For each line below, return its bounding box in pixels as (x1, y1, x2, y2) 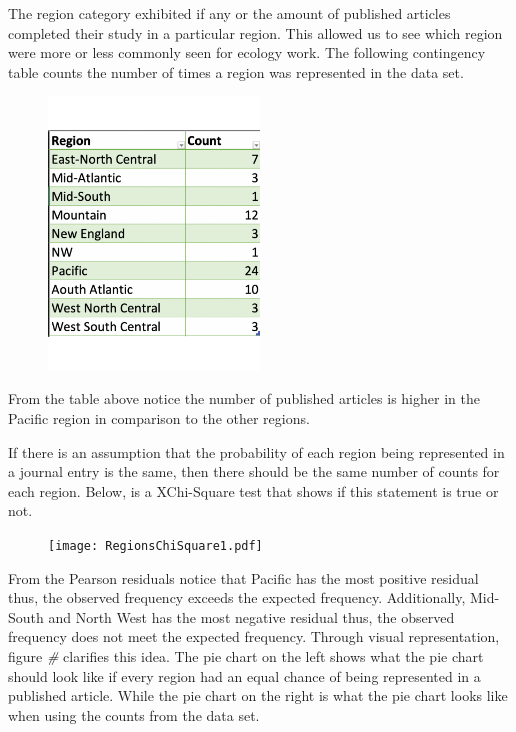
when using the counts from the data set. (8, 704, 260, 725)
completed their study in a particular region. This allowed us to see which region (8, 22, 503, 43)
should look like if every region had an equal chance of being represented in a (8, 665, 481, 686)
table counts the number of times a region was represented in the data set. (8, 61, 464, 82)
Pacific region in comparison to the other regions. (8, 408, 310, 428)
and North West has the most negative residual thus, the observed (48, 606, 455, 627)
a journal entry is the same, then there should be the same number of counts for (8, 461, 500, 482)
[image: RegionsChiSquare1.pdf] (48, 538, 263, 553)
